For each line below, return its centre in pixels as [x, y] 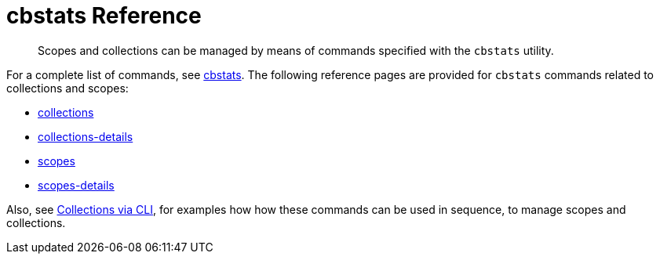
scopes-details [76, 185]
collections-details [86, 136]
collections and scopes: [67, 88]
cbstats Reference [104, 16]
